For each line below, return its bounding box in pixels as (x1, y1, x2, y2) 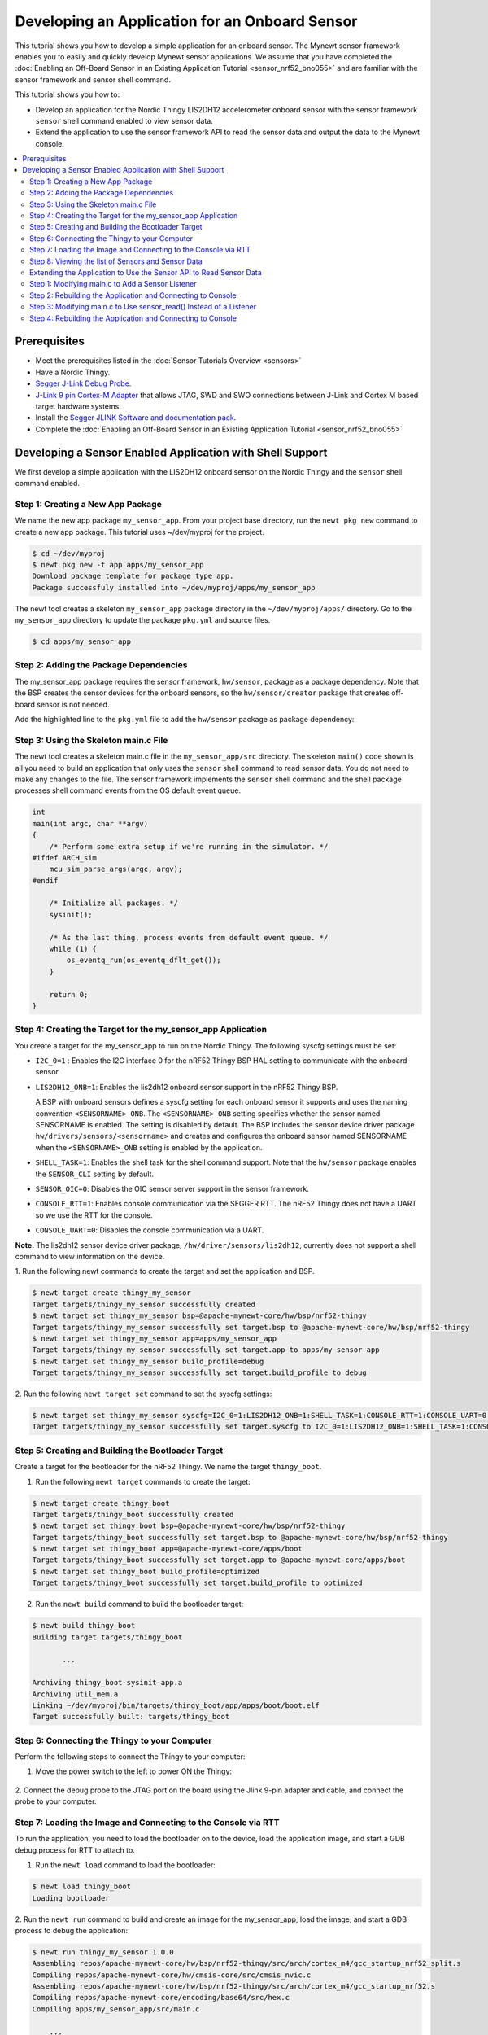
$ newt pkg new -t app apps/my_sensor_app (32, 560, 204, 569)
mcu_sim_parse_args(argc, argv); (49, 864, 183, 874)
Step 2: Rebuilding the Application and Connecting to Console (29, 290, 237, 300)
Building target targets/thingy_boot (32, 1632, 183, 1642)
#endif (32, 876, 59, 885)
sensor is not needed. (37, 699, 110, 709)
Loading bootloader (32, 1893, 110, 1902)
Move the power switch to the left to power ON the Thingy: (35, 1766, 232, 1776)
